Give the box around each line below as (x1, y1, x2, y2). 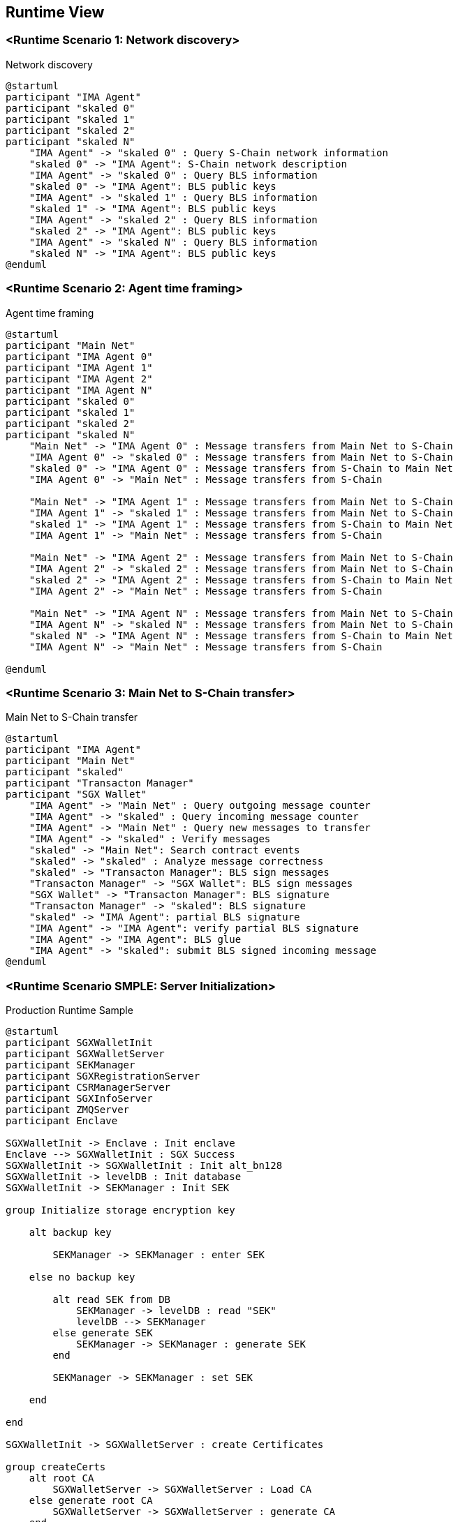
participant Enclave (6, 1115, 118, 1127)
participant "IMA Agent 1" (6, 361, 153, 373)
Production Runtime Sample (6, 1004, 133, 1017)
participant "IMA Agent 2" (6, 373, 153, 385)
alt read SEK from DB (52, 1294, 171, 1306)
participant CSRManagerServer (6, 1082, 171, 1094)
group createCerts (6, 1461, 106, 1473)
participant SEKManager (6, 1059, 135, 1071)
